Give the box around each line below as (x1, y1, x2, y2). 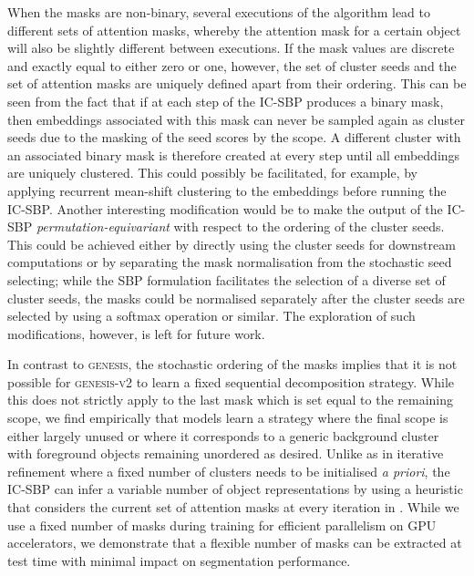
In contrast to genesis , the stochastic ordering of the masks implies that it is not (7, 355, 458, 374)
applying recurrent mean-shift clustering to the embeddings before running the (7, 180, 447, 200)
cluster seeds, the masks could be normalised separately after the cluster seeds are (7, 288, 465, 307)
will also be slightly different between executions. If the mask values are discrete (7, 38, 455, 57)
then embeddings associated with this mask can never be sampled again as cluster (7, 109, 465, 129)
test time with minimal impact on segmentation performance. (7, 550, 351, 570)
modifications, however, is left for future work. (7, 324, 265, 343)
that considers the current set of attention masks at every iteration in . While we (7, 498, 459, 517)
